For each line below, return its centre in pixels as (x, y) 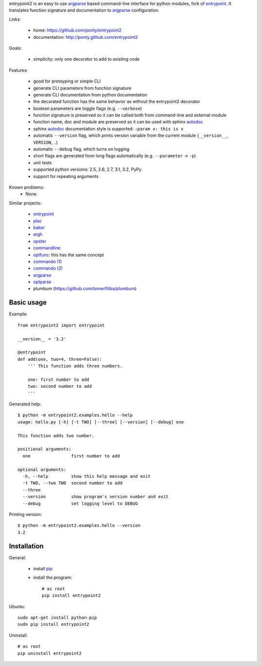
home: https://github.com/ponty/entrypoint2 (77, 30)
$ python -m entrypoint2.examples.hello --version (79, 526)
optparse (42, 282)
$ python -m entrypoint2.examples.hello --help (75, 415)
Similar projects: (25, 203)
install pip (43, 569)
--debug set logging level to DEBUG (80, 504)
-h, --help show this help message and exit (87, 476)
